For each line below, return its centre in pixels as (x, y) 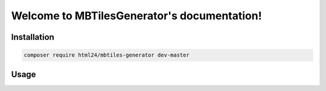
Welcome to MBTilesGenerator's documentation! (136, 16)
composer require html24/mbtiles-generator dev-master (107, 55)
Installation (33, 37)
